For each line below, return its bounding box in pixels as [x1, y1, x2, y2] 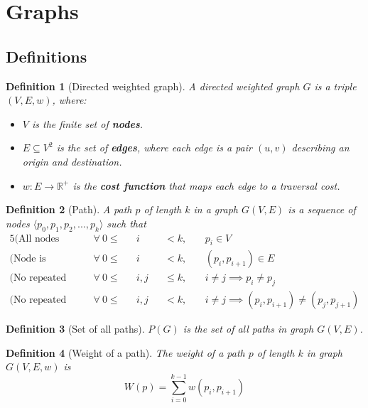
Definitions [6, 45, 87, 67]
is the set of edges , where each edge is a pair [56, 140, 252, 155]
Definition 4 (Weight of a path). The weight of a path [6, 345, 245, 360]
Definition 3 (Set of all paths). [6, 321, 145, 336]
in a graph [193, 202, 238, 217]
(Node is [9, 254, 46, 264]
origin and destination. [22, 154, 122, 168]
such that [107, 215, 146, 230]
